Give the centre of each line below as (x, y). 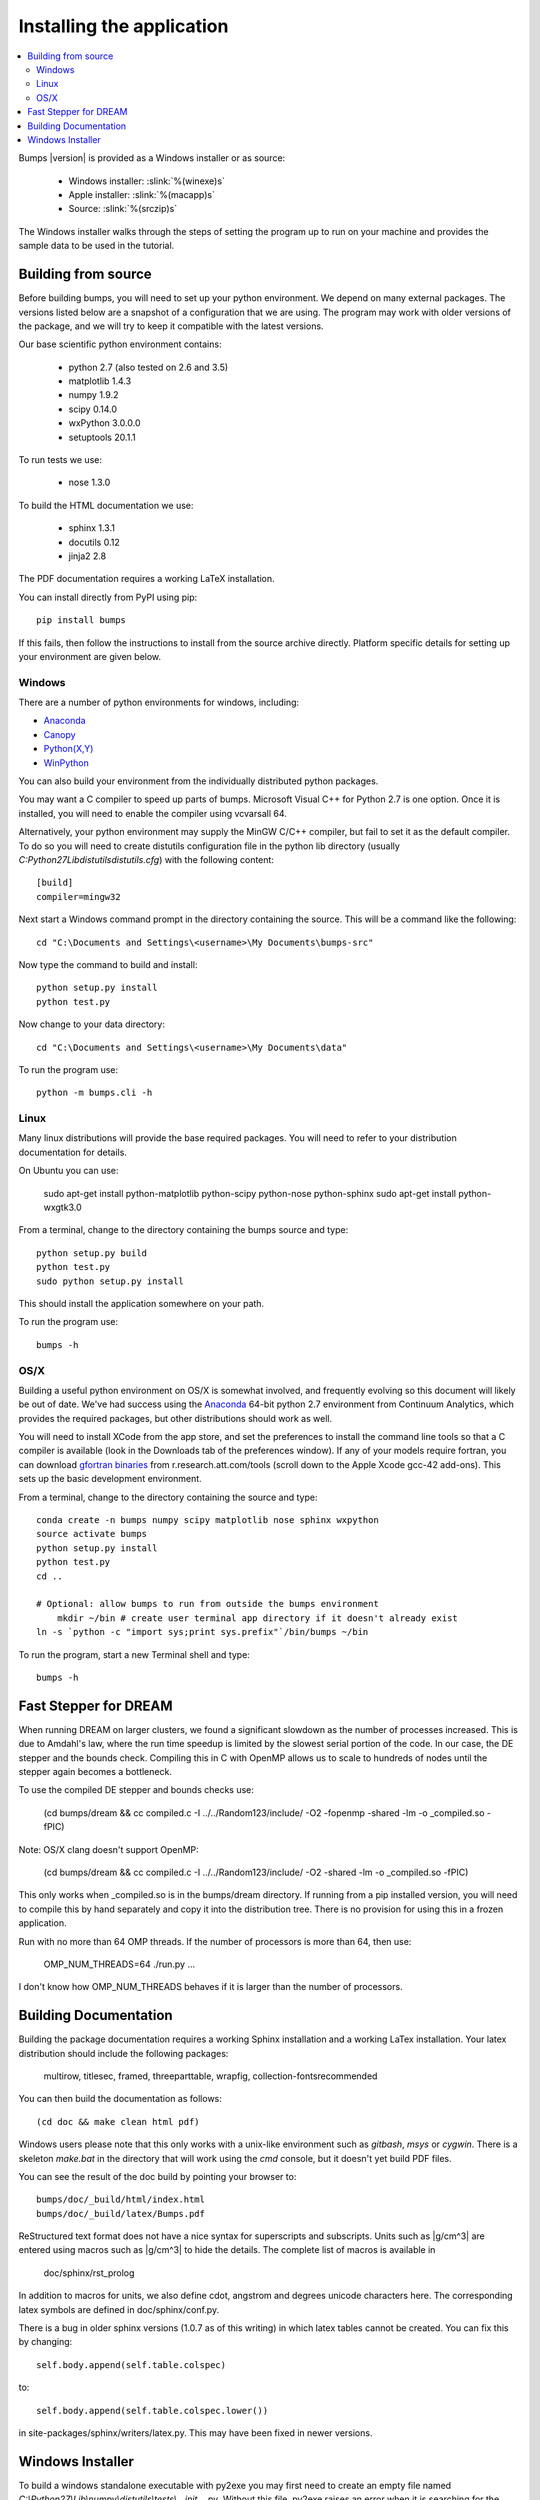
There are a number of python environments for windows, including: (159, 702)
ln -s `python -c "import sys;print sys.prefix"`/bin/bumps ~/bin (202, 1632)
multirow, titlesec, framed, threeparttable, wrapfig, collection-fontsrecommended (210, 2076)
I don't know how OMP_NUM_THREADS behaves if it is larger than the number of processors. (211, 1987)
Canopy (59, 734)
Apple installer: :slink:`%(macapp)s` (141, 195)
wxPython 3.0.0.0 (104, 423)
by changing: (45, 2342)
